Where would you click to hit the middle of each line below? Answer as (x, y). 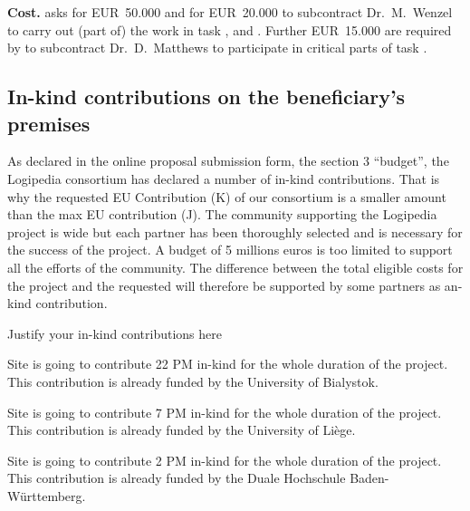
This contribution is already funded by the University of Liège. (182, 430)
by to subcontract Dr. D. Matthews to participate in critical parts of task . (217, 48)
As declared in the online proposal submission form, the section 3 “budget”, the (228, 161)
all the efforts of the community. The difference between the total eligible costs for (235, 267)
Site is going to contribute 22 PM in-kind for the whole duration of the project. (228, 364)
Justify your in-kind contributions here (115, 333)
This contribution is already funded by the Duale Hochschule (177, 478)
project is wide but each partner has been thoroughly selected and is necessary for (235, 231)
